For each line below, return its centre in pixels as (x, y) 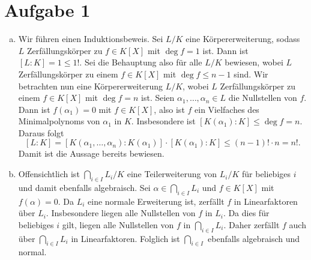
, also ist (169, 109)
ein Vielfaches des (227, 109)
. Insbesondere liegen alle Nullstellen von (121, 213)
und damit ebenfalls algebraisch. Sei (84, 187)
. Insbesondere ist (163, 121)
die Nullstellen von (263, 98)
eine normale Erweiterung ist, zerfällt (156, 201)
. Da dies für (246, 213)
